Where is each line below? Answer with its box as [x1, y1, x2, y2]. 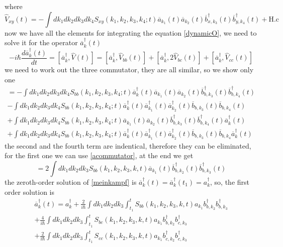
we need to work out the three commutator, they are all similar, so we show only [5, 64, 254, 75]
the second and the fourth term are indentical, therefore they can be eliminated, [5, 140, 251, 151]
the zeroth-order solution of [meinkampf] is [5, 176, 137, 187]
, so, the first [210, 176, 249, 187]
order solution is [5, 186, 55, 197]
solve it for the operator [5, 37, 78, 48]
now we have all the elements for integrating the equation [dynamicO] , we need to [5, 27, 257, 38]
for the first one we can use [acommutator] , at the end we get [5, 150, 194, 161]
